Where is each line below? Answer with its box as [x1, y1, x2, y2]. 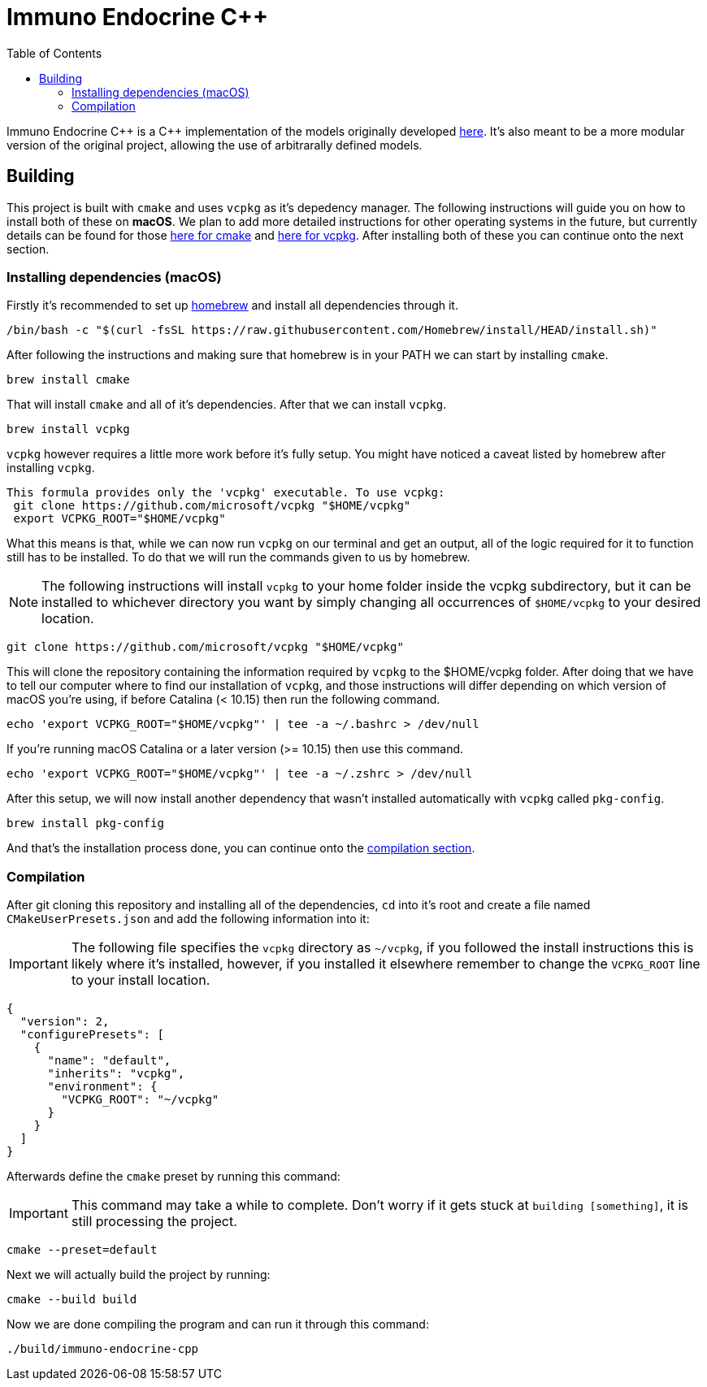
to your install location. [71, 972, 210, 989]
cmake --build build [7, 1293, 137, 1307]
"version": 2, [20, 1015, 110, 1029]
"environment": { [47, 1080, 158, 1094]
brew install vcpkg [7, 423, 130, 436]
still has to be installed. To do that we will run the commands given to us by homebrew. [7, 550, 471, 565]
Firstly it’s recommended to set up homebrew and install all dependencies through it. [7, 298, 458, 313]
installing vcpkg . [7, 461, 95, 475]
